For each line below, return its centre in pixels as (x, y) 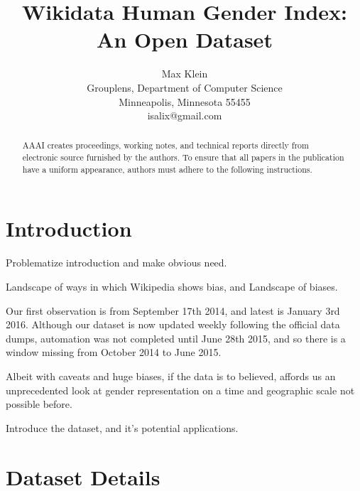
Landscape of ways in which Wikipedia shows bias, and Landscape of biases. (172, 286)
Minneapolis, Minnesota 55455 (185, 101)
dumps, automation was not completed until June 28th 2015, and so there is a (176, 338)
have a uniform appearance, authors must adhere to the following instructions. (167, 169)
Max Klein (185, 74)
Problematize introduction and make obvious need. (116, 263)
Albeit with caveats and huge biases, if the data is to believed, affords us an (171, 376)
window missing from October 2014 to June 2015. (114, 352)
